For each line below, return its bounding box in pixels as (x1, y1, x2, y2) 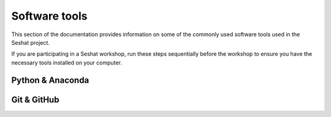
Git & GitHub (11, 94, 59, 105)
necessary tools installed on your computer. (11, 59, 123, 66)
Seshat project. (11, 39, 50, 46)
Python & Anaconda (11, 75, 89, 85)
